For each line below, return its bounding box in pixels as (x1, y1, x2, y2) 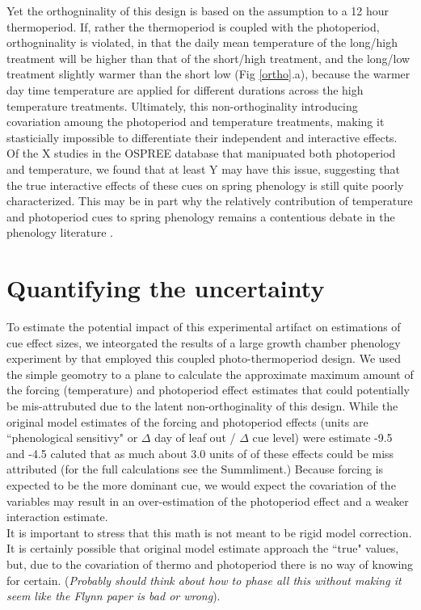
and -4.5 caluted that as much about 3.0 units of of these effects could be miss (6, 444, 394, 461)
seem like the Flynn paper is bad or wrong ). (6, 587, 221, 604)
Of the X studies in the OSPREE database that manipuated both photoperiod (6, 145, 396, 162)
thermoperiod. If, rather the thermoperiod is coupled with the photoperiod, (6, 18, 380, 35)
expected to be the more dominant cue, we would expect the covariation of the (6, 476, 396, 493)
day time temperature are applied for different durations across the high (6, 81, 364, 98)
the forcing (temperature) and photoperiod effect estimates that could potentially (6, 381, 410, 398)
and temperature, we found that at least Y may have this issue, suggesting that (6, 160, 401, 177)
